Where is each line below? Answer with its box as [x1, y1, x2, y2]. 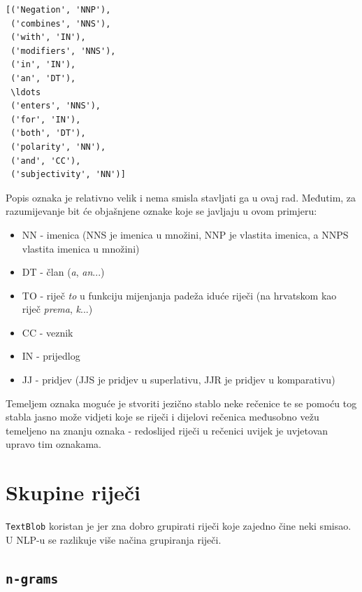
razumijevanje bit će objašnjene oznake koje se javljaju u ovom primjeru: [6, 204, 317, 218]
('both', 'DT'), [10, 128, 86, 139]
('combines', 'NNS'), [10, 18, 111, 29]
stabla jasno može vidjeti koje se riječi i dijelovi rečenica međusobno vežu [6, 409, 319, 424]
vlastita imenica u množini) [22, 241, 140, 255]
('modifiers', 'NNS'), [10, 45, 116, 56]
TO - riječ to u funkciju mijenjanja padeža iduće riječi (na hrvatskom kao [22, 288, 337, 302]
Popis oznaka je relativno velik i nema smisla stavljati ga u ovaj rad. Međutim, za [6, 190, 356, 204]
